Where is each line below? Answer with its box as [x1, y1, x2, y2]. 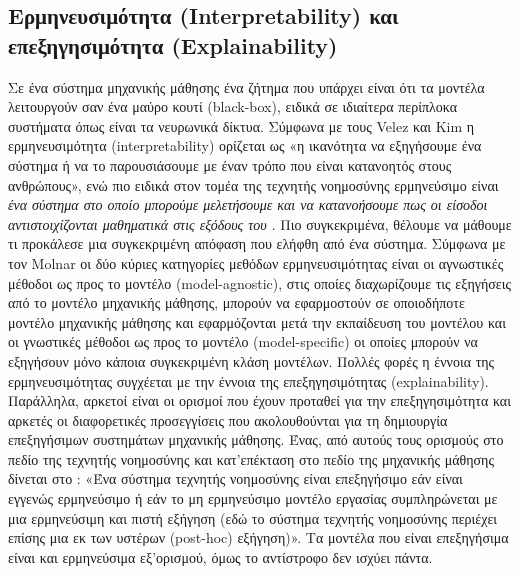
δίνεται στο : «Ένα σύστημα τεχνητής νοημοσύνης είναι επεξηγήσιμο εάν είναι [8, 468, 463, 489]
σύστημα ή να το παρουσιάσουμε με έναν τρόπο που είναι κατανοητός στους [8, 154, 452, 175]
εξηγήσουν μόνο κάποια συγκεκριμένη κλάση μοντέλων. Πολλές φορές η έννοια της [8, 350, 495, 371]
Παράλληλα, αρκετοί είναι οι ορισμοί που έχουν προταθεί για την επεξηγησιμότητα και [8, 390, 511, 411]
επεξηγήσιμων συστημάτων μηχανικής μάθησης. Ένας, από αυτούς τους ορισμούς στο [8, 429, 504, 450]
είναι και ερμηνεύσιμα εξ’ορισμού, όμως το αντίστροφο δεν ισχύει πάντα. [8, 546, 433, 567]
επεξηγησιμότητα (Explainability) [8, 29, 338, 60]
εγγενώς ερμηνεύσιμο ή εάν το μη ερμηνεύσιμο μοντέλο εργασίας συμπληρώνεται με [8, 488, 498, 509]
